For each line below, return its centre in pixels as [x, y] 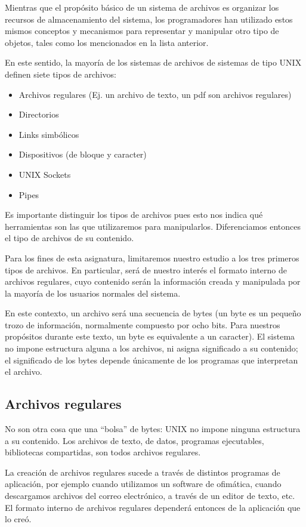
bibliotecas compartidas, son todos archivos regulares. [103, 452]
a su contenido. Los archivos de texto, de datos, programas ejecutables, [135, 440]
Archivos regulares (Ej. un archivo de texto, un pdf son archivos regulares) [155, 94]
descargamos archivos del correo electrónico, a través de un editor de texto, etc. [150, 496]
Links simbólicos [49, 134]
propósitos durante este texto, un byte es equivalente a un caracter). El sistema [150, 336]
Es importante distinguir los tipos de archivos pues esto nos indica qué [134, 215]
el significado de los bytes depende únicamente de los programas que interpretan [152, 360]
